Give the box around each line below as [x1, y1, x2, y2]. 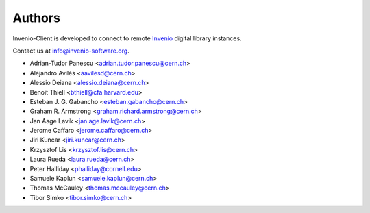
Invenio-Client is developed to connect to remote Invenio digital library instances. [12, 34, 243, 42]
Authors [12, 10, 61, 25]
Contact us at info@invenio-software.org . [12, 47, 129, 55]
